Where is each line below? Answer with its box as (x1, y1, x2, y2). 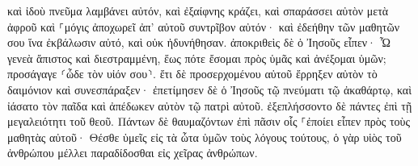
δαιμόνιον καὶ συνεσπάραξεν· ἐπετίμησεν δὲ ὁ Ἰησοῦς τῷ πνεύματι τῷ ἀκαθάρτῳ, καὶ (7, 81, 412, 98)
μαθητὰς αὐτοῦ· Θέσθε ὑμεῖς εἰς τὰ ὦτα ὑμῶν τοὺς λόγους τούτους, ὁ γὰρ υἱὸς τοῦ (7, 128, 402, 145)
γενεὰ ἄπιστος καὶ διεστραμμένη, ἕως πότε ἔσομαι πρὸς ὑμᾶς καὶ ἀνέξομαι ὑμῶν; (7, 49, 386, 66)
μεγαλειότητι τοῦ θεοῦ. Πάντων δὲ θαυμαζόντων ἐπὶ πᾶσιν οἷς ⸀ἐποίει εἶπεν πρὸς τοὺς (7, 113, 411, 130)
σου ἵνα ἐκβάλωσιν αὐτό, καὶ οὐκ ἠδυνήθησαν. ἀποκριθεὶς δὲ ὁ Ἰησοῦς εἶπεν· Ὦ (7, 34, 391, 51)
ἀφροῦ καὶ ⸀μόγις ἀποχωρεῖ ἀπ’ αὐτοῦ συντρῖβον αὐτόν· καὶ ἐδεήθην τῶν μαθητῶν (7, 18, 399, 35)
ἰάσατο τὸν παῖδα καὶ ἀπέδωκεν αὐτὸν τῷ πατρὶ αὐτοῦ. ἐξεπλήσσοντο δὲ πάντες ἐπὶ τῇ (7, 97, 412, 114)
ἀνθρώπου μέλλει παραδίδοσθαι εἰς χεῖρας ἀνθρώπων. (7, 144, 258, 161)
